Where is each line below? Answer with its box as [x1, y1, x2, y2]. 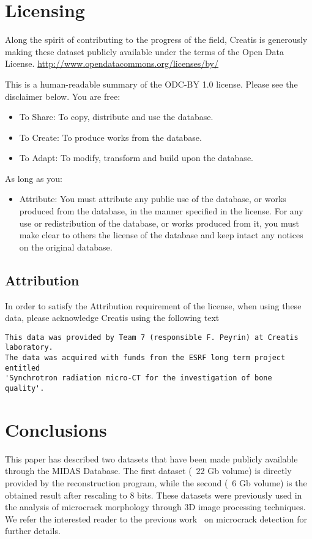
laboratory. [5, 343, 53, 352]
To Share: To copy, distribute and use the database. [19, 110, 214, 123]
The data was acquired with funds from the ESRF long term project [5, 353, 286, 363]
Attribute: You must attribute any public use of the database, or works [19, 192, 286, 205]
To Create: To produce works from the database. [19, 130, 202, 143]
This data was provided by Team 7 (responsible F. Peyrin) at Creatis [5, 333, 299, 342]
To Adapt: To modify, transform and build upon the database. [19, 151, 253, 164]
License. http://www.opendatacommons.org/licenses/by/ [5, 57, 218, 70]
